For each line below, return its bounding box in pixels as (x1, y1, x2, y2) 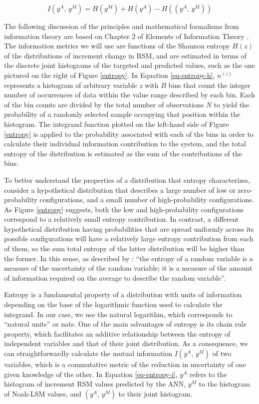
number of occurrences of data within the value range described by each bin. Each (4, 89, 255, 100)
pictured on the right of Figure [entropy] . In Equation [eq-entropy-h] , (4, 69, 215, 80)
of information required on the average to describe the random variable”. (4, 272, 226, 283)
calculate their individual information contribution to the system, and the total (4, 138, 246, 149)
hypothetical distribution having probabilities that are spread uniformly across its (4, 223, 254, 234)
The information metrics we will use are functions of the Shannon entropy (4, 40, 230, 51)
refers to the (189, 369, 227, 379)
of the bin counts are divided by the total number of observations (4, 99, 204, 109)
